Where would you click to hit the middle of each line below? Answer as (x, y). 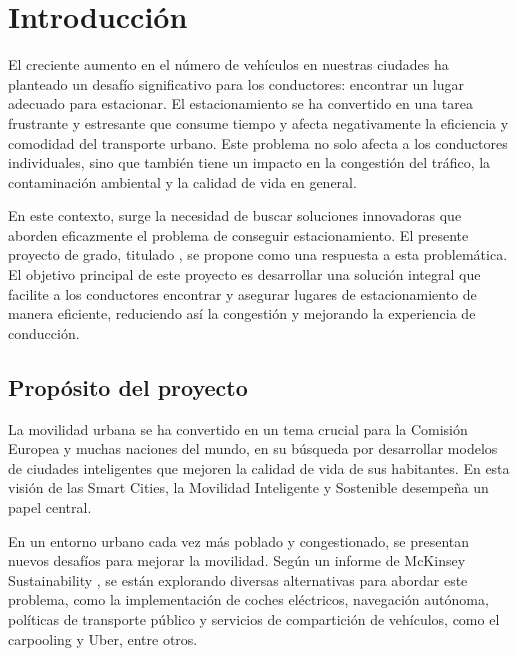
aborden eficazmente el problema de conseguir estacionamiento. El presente (238, 234)
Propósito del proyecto (128, 386)
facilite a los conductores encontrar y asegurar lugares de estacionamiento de (242, 293)
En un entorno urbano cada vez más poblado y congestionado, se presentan (239, 540)
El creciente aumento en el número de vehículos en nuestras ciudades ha (228, 64)
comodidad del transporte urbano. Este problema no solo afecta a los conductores (258, 142)
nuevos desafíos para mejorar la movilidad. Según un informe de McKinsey (237, 560)
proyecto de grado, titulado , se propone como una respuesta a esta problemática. (258, 254)
